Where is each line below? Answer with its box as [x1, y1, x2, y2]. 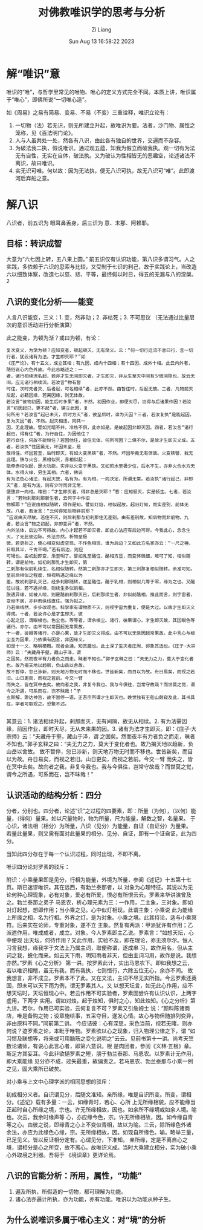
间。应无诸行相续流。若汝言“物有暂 [6, 379, 82, 386]
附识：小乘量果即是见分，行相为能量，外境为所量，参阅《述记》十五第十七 [6, 876, 192, 883]
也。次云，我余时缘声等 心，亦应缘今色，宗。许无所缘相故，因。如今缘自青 [6, 1114, 193, 1121]
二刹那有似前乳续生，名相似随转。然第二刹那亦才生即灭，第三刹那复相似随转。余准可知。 [6, 566, 195, 572]
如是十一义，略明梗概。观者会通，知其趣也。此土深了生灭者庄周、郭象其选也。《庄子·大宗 [6, 643, 196, 649]
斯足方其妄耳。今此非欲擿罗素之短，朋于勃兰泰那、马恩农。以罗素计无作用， [6, 1050, 197, 1058]
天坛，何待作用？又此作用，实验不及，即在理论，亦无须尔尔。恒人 [28, 937, 193, 944]
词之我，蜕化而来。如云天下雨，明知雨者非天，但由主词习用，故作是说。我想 [6, 952, 197, 959]
